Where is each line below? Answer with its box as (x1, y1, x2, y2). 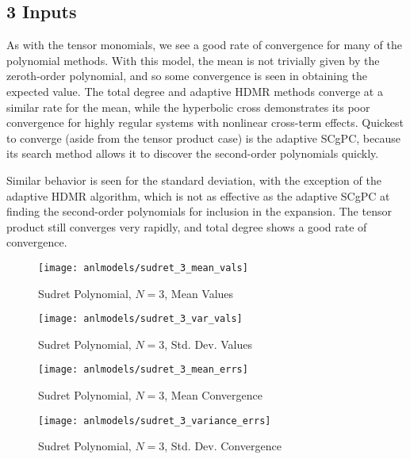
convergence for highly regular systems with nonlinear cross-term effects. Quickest (6, 114, 404, 131)
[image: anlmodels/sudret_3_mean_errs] (38, 364, 248, 376)
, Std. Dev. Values (164, 335, 253, 352)
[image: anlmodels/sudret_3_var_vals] (38, 313, 243, 325)
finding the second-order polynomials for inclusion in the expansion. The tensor (6, 203, 392, 220)
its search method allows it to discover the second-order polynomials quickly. (6, 145, 379, 162)
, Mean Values (164, 285, 234, 301)
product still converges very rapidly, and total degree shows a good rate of (6, 218, 367, 235)
